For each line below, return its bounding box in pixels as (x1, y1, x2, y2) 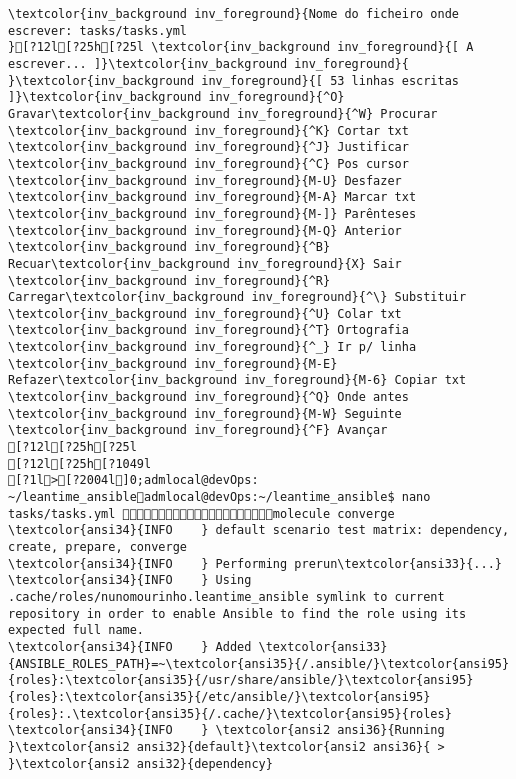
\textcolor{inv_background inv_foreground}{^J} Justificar (8, 140, 409, 155)
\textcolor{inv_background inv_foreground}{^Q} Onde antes (8, 390, 409, 405)
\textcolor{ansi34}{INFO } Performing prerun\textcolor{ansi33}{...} (8, 556, 502, 571)
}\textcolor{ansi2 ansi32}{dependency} (8, 756, 273, 771)
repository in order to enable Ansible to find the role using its (8, 606, 467, 621)
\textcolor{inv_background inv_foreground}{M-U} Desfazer (8, 173, 402, 188)
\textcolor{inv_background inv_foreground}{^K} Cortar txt (8, 123, 409, 138)
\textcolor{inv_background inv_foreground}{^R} (8, 273, 331, 288)
